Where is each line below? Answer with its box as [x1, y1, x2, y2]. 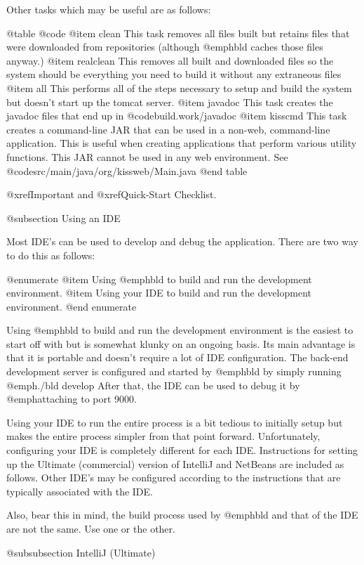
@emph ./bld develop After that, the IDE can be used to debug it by [6, 377, 300, 392]
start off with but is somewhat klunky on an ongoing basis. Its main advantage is [6, 336, 356, 351]
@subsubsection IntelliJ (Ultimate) [6, 545, 156, 559]
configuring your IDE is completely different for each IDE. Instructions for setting [6, 443, 358, 457]
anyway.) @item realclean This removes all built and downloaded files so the [6, 53, 334, 67]
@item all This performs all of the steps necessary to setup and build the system [6, 80, 352, 95]
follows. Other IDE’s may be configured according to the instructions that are [6, 470, 341, 485]
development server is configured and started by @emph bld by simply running [6, 364, 342, 379]
